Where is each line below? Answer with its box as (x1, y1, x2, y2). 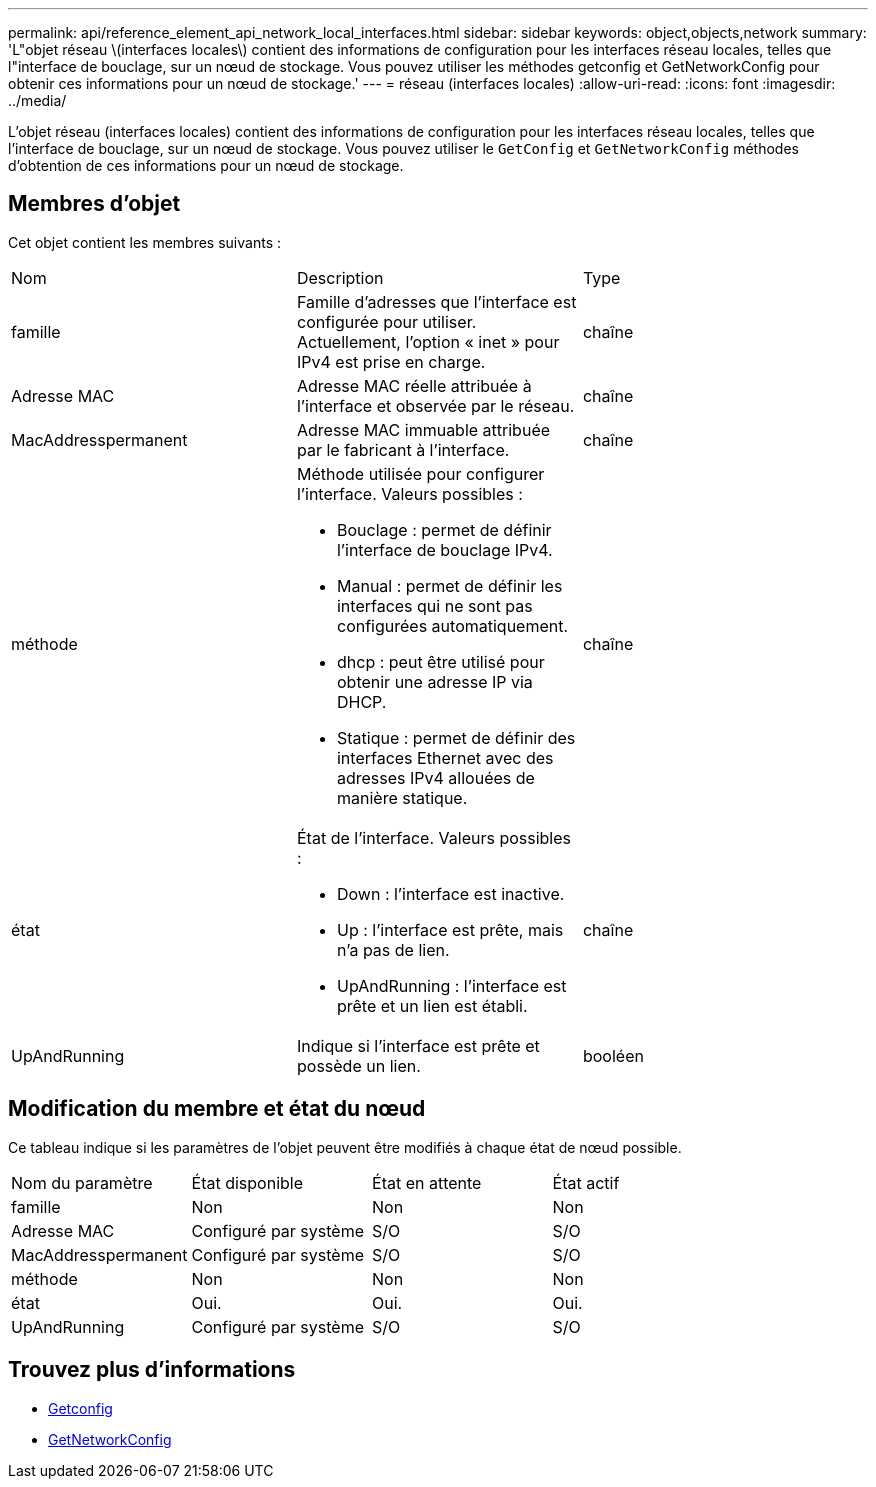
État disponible (191, 1172, 303, 1193)
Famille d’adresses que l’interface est (296, 291, 577, 312)
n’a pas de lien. (336, 939, 450, 960)
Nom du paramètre (11, 1172, 153, 1193)
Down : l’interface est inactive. (336, 883, 565, 904)
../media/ (8, 92, 67, 109)
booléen (582, 1045, 644, 1066)
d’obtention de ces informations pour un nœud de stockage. (8, 157, 404, 174)
